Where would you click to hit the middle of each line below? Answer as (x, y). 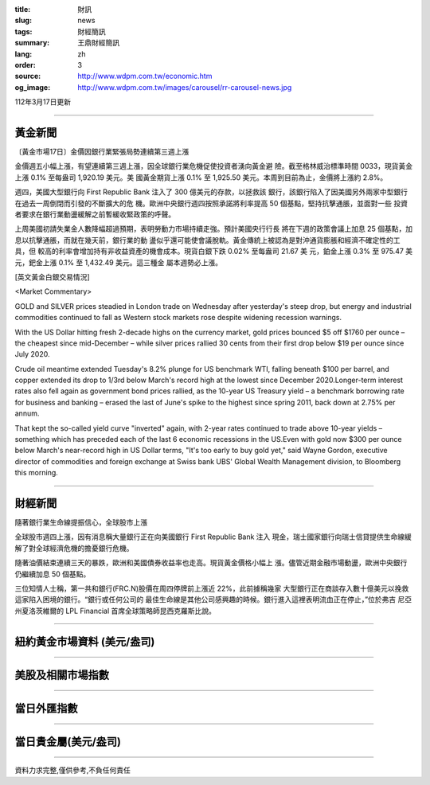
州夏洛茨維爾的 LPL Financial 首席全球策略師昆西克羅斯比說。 (115, 611)
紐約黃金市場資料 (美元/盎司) (85, 641)
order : (25, 64)
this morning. (37, 473)
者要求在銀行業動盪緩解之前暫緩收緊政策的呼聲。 (95, 214)
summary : (32, 43)
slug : (23, 21)
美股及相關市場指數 (62, 675)
